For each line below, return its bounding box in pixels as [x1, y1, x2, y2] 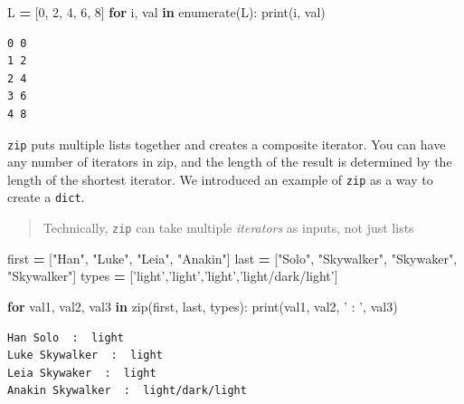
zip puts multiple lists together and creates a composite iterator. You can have [7, 134, 446, 153]
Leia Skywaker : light [7, 366, 156, 380]
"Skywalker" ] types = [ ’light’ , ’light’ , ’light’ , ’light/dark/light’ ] [7, 266, 338, 285]
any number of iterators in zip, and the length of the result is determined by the [7, 152, 452, 171]
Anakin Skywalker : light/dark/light [7, 384, 247, 398]
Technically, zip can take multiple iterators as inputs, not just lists [43, 218, 414, 237]
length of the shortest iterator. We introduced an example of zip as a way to [7, 169, 433, 188]
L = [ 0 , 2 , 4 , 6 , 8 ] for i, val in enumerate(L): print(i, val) [7, 3, 326, 21]
